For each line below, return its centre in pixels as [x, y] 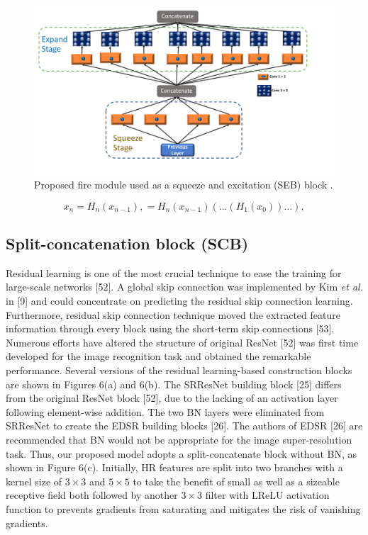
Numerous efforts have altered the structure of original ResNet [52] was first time [182, 342]
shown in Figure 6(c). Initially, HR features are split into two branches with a [174, 467]
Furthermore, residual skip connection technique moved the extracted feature [173, 314]
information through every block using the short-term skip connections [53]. [170, 328]
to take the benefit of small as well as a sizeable [236, 481]
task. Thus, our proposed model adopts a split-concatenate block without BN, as [182, 453]
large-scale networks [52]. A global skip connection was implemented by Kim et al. [184, 287]
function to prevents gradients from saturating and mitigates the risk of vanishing [183, 508]
